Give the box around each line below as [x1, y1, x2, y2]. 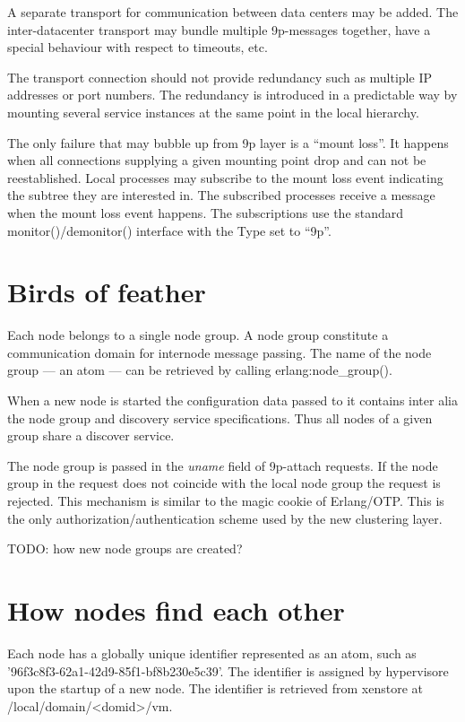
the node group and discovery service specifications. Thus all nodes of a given [7, 408, 433, 427]
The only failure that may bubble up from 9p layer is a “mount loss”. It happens [7, 133, 449, 152]
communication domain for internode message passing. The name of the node [7, 343, 432, 361]
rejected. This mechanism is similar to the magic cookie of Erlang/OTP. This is [7, 491, 444, 509]
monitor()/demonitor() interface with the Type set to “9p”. [7, 221, 332, 239]
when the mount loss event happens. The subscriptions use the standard [7, 203, 404, 222]
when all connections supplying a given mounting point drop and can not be [7, 151, 426, 170]
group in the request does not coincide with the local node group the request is [7, 474, 441, 492]
